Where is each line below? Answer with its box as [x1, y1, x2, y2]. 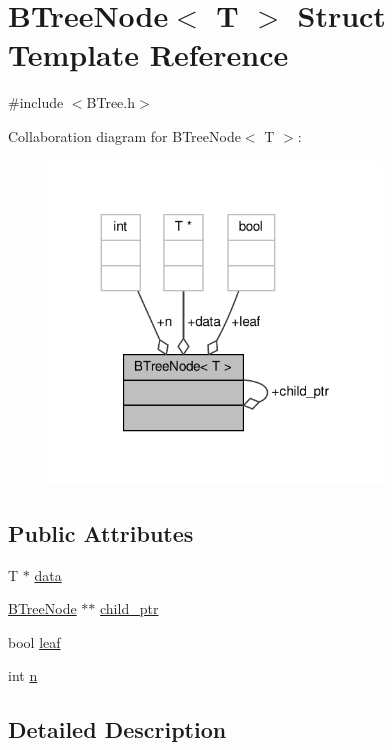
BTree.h [86, 92, 136, 113]
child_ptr [100, 598, 159, 619]
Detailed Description [8, 714, 227, 745]
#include [8, 92, 64, 113]
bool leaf [8, 631, 61, 652]
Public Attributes [8, 517, 194, 548]
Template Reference [8, 34, 289, 75]
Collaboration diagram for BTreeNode [8, 125, 241, 146]
